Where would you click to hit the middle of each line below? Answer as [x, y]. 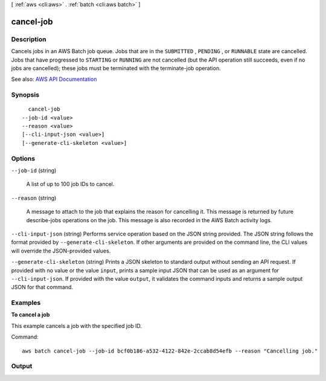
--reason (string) [34, 198]
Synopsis [25, 95]
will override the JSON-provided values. [61, 251]
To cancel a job [30, 315]
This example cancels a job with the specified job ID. [76, 325]
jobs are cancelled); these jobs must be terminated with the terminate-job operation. [116, 68]
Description [29, 39]
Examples [26, 303]
